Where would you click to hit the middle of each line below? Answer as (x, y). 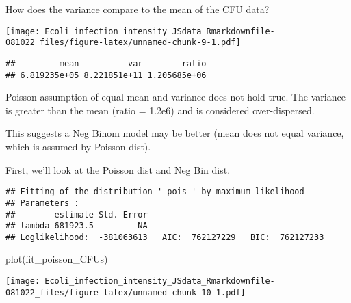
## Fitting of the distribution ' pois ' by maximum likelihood (155, 192)
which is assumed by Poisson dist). (78, 146)
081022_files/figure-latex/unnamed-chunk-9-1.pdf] (123, 43)
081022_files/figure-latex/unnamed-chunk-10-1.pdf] (126, 292)
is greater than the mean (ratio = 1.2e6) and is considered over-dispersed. (160, 110)
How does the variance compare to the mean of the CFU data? (138, 9)
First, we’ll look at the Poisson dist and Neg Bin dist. (118, 169)
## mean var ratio (106, 63)
